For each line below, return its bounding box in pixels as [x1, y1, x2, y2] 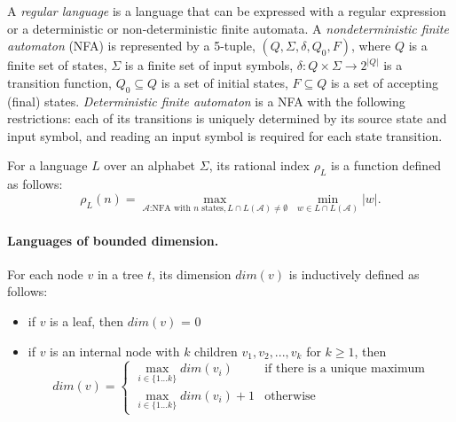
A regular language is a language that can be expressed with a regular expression [7, 2, 446, 20]
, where [350, 36, 391, 55]
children [194, 341, 238, 360]
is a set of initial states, [161, 73, 288, 91]
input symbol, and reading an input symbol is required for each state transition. [7, 126, 443, 145]
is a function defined [330, 156, 442, 175]
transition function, [7, 73, 112, 91]
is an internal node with [50, 341, 180, 360]
